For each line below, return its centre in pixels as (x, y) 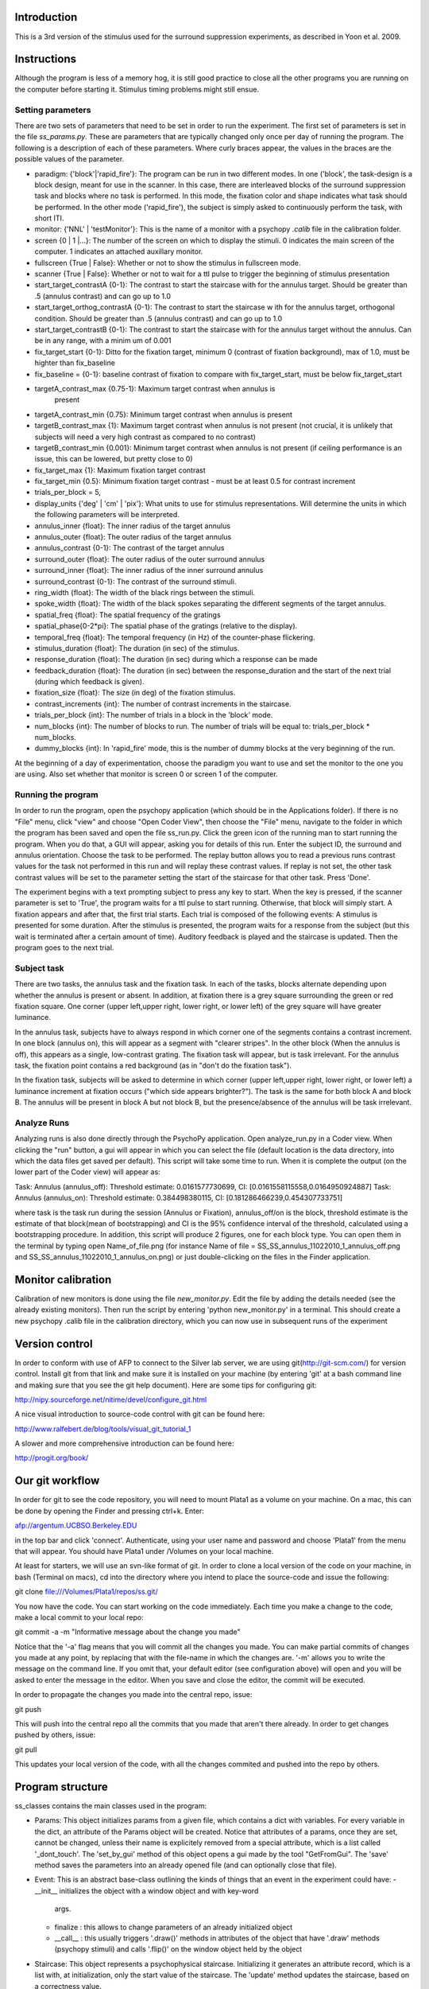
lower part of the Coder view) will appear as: (87, 1172)
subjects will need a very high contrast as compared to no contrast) (145, 437)
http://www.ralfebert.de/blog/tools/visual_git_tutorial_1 (103, 1429)
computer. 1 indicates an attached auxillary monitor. (119, 251)
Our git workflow (57, 1481)
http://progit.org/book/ (52, 1458)
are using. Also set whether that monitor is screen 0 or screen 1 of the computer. (146, 774)
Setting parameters (53, 110)
